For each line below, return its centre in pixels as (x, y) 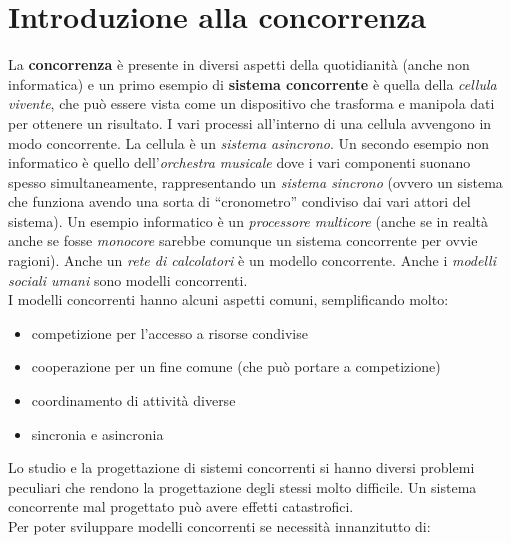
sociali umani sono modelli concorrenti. (128, 279)
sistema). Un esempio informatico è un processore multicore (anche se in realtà (248, 220)
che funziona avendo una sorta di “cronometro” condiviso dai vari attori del (239, 201)
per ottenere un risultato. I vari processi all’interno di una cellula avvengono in (250, 122)
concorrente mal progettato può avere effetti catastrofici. (181, 506)
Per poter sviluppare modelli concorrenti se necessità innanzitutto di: (219, 526)
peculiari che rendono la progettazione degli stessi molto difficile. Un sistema (242, 486)
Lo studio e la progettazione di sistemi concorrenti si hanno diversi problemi (241, 467)
